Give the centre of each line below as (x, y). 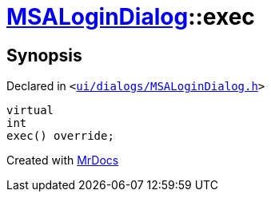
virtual (30, 111)
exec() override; (60, 136)
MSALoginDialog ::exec (131, 17)
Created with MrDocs (63, 160)
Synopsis (44, 55)
